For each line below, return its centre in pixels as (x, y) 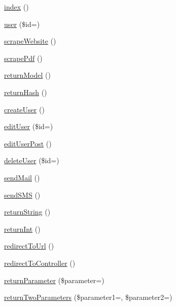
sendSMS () (22, 194)
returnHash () (26, 92)
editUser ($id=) (29, 126)
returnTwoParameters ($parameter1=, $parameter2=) (88, 297)
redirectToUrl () (29, 246)
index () (16, 7)
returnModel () (27, 75)
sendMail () (22, 177)
